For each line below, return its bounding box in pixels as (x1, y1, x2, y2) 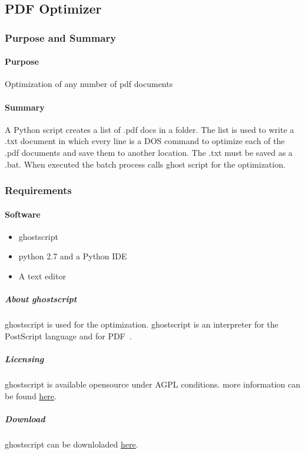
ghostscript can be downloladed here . (5, 438, 138, 450)
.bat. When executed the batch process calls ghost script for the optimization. (5, 158, 286, 170)
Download (5, 412, 45, 425)
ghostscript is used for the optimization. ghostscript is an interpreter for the (5, 318, 279, 331)
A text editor (18, 270, 66, 282)
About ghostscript (5, 293, 77, 305)
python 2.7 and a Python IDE (18, 250, 127, 262)
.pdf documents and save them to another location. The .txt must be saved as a (5, 146, 293, 158)
